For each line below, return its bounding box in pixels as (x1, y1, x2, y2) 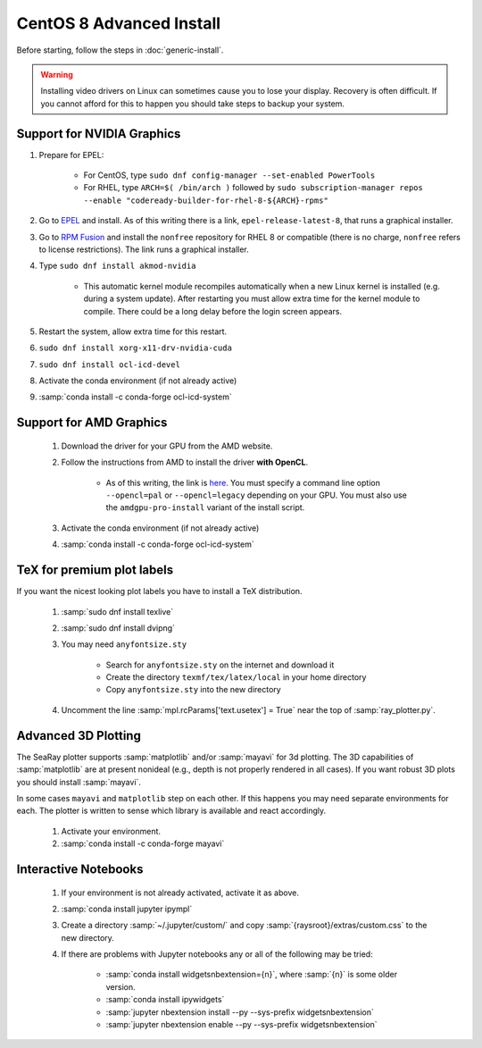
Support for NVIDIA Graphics (16, 126, 181, 141)
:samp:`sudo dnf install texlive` (61, 606, 174, 616)
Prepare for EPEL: (38, 149, 104, 160)
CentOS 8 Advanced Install (16, 13, 221, 33)
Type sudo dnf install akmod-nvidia (38, 260, 196, 272)
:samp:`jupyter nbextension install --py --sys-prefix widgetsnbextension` (105, 1006, 374, 1018)
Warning (40, 69, 73, 80)
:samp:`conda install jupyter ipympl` (61, 903, 193, 914)
